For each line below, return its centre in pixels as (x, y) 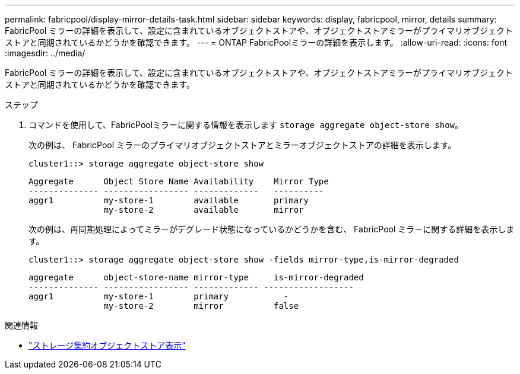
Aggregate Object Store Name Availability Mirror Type (179, 181)
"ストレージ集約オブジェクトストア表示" (107, 345)
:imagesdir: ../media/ (45, 53)
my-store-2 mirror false (201, 306)
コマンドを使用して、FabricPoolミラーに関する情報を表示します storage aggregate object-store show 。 (246, 125)
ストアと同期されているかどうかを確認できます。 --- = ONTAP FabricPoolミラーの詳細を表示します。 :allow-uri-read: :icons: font (256, 42)
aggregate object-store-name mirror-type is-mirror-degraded (196, 277)
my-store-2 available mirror (204, 210)
